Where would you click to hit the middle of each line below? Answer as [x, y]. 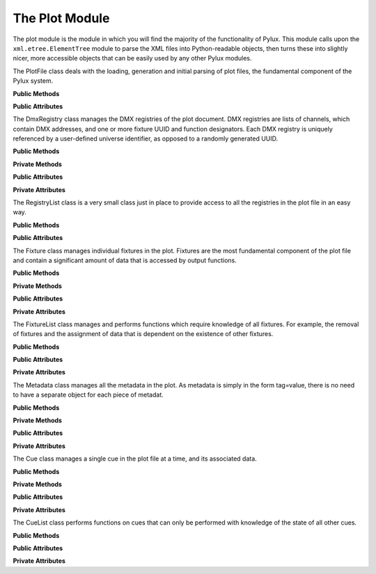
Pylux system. [33, 81]
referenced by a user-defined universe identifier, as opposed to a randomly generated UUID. [146, 138]
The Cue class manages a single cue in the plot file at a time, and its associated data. [135, 459]
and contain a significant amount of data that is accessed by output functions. [125, 260]
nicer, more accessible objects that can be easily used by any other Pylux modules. [132, 58]
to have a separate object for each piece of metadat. [88, 395]
